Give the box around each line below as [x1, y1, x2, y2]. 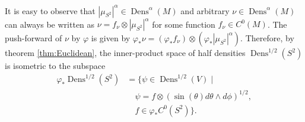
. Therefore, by [240, 32, 294, 44]
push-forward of [5, 32, 62, 44]
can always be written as [5, 18, 95, 29]
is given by [91, 32, 131, 44]
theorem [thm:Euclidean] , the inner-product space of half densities [5, 47, 246, 58]
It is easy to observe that [5, 4, 96, 17]
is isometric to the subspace [5, 60, 106, 71]
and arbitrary [180, 4, 230, 17]
